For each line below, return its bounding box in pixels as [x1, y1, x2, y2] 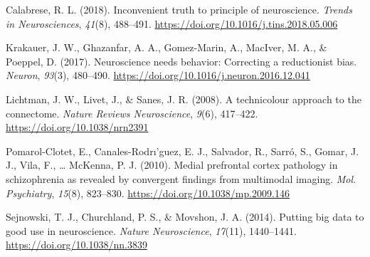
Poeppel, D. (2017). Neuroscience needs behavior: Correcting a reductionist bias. [6, 53, 357, 68]
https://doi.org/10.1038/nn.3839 [6, 237, 147, 252]
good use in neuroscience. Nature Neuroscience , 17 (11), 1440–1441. [6, 223, 297, 238]
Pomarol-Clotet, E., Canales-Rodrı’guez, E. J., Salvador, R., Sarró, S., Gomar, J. [6, 143, 359, 158]
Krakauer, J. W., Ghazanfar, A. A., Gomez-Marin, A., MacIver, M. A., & [6, 40, 327, 55]
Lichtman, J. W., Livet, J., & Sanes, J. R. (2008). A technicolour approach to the [6, 91, 361, 106]
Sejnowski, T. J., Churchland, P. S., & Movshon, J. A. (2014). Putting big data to [6, 209, 364, 224]
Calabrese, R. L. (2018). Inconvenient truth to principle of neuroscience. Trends [6, 2, 352, 16]
